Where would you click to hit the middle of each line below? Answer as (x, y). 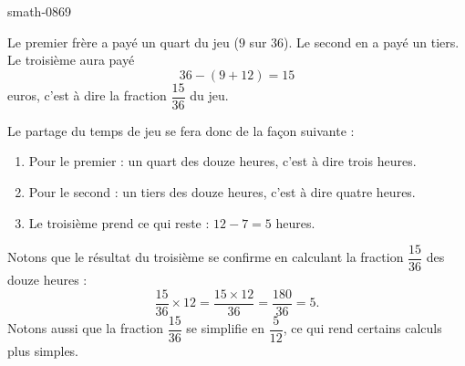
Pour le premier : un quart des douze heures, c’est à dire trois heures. (222, 161)
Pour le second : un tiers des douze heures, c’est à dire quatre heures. (222, 192)
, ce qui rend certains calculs (362, 328)
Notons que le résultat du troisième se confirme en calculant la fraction (206, 257)
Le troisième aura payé (71, 60)
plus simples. (43, 350)
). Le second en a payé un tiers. (372, 42)
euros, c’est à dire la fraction (87, 95)
